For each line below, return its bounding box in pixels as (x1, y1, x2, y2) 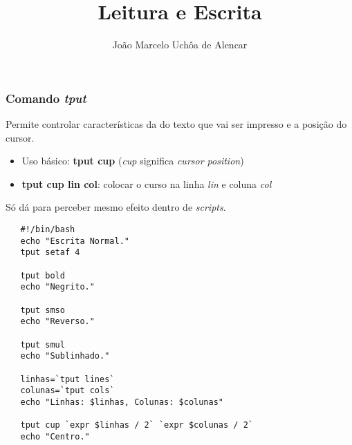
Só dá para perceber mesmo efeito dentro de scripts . (6, 200, 226, 214)
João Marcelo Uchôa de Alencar (112, 37, 248, 52)
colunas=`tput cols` (20, 386, 115, 396)
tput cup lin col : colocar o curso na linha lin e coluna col (21, 176, 272, 191)
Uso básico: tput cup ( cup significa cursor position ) (21, 153, 244, 168)
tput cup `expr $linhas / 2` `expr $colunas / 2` (20, 420, 253, 430)
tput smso (20, 305, 65, 315)
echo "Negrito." (20, 282, 95, 292)
